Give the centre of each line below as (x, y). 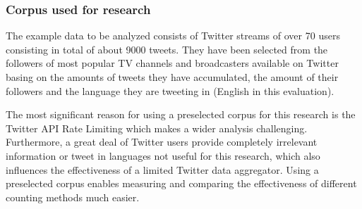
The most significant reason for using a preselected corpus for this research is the (181, 114)
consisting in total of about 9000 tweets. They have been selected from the (167, 49)
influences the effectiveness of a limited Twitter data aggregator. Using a (162, 169)
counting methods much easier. (73, 197)
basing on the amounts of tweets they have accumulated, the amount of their (172, 77)
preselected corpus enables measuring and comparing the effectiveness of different (181, 183)
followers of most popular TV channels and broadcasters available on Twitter (172, 63)
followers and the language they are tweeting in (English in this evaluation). (170, 90)
